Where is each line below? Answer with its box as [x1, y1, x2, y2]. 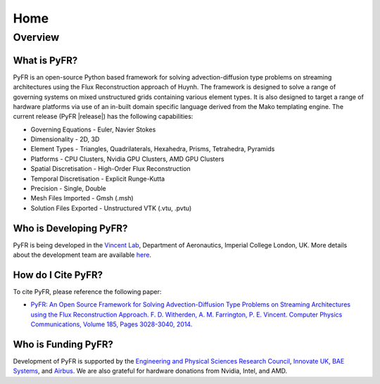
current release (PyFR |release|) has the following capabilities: [13, 113, 194, 121]
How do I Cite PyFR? [13, 269, 103, 281]
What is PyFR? [13, 54, 78, 66]
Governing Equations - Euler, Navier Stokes [30, 125, 156, 134]
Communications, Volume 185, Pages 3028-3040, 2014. [30, 320, 193, 328]
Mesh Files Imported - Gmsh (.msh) [30, 194, 134, 203]
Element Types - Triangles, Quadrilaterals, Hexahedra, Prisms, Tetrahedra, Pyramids [30, 145, 275, 153]
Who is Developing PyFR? [13, 222, 128, 234]
